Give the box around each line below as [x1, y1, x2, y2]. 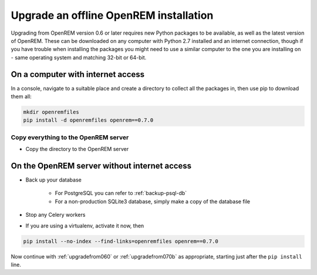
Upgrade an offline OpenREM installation [11, 9, 214, 22]
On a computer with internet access [11, 69, 145, 79]
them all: [11, 93, 32, 100]
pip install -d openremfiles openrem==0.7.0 [23, 117, 154, 123]
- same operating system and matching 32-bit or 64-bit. [11, 53, 147, 61]
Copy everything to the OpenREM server [11, 133, 129, 141]
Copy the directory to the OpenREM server [25, 146, 129, 153]
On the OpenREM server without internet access [11, 160, 192, 170]
